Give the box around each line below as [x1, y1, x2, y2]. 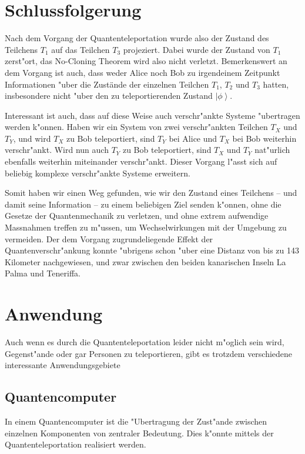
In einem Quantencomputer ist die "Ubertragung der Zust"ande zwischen [5, 415, 267, 428]
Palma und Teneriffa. [5, 267, 81, 279]
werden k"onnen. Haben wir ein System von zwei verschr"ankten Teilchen [5, 121, 268, 133]
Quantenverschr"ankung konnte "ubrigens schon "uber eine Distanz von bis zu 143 [5, 244, 300, 256]
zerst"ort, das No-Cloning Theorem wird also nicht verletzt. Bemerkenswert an [5, 55, 287, 67]
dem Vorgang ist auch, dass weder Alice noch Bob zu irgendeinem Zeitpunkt [5, 66, 280, 78]
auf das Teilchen [51, 43, 110, 55]
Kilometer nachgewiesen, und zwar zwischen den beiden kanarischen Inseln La [5, 255, 286, 268]
